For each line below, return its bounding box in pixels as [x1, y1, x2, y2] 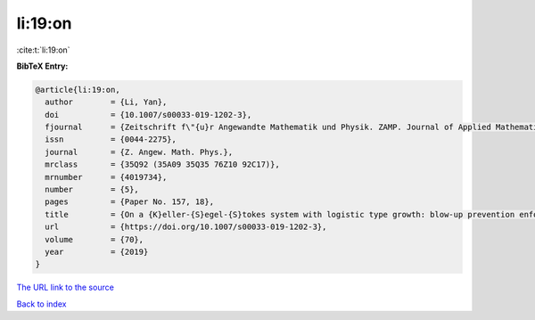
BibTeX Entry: [16, 61, 69, 71]
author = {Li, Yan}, [45, 97, 168, 107]
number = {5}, [45, 185, 140, 195]
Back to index [16, 299, 67, 309]
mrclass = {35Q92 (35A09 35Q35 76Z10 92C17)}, [45, 160, 280, 169]
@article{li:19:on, [35, 85, 120, 94]
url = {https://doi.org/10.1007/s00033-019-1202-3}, [45, 222, 327, 232]
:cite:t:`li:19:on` [16, 45, 70, 55]
